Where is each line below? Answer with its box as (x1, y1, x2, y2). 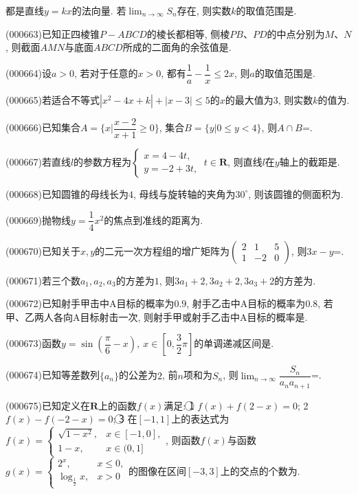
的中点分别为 (267, 26, 325, 41)
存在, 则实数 (177, 3, 232, 17)
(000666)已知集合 (5, 120, 80, 135)
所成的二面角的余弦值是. (122, 40, 232, 54)
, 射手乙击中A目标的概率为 (186, 296, 306, 311)
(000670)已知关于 (5, 243, 80, 258)
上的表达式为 (171, 412, 230, 426)
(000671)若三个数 (5, 273, 80, 287)
